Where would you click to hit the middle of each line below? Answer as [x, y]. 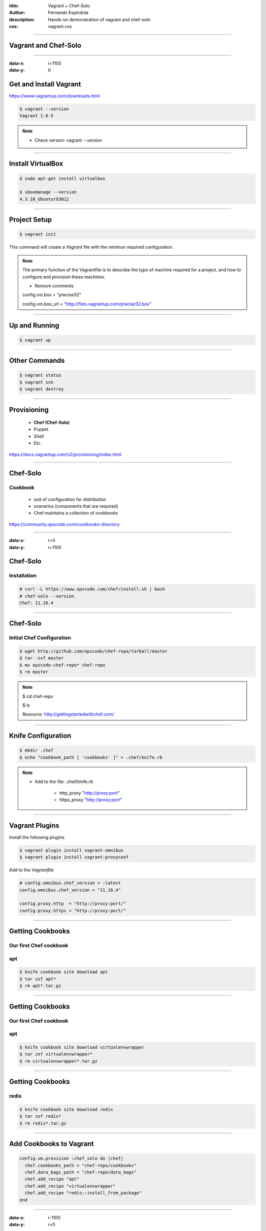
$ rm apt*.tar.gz [40, 986]
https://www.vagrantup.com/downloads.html [55, 96]
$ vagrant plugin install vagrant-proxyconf [74, 857]
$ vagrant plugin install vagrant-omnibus [71, 850]
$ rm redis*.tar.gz [43, 1123]
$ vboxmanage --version [48, 192]
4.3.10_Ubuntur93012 [44, 199]
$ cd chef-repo [38, 696]
